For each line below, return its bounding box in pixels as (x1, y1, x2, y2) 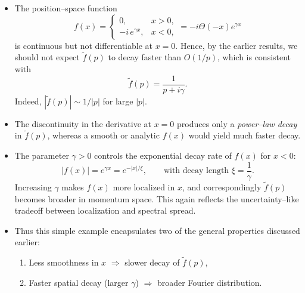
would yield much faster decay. (188, 129, 301, 141)
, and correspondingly (182, 180, 262, 193)
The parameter (14, 149, 69, 162)
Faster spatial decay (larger (29, 276, 129, 288)
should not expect (14, 51, 80, 63)
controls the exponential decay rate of (94, 149, 232, 162)
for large (102, 94, 133, 107)
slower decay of (125, 256, 180, 269)
